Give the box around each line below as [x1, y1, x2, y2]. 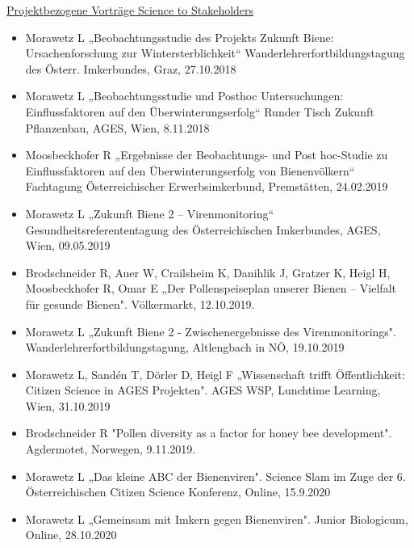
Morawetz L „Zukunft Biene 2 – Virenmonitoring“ [25, 204, 274, 221]
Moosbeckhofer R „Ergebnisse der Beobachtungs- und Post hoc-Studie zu [25, 146, 388, 163]
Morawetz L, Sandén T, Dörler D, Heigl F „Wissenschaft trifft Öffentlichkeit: [25, 365, 405, 382]
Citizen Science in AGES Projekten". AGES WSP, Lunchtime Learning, [25, 381, 381, 398]
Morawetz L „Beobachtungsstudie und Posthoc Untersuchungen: [25, 87, 344, 104]
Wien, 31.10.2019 [25, 397, 111, 414]
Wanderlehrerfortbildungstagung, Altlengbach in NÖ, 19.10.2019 [25, 339, 345, 356]
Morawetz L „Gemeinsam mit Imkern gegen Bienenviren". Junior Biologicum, [25, 510, 408, 527]
